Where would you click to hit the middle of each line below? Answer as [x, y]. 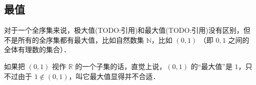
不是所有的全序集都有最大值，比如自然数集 [74, 40]
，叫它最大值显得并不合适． [114, 76]
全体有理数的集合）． [37, 49]
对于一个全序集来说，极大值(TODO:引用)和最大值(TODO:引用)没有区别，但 [127, 30]
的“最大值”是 [211, 66]
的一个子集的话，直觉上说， [121, 66]
